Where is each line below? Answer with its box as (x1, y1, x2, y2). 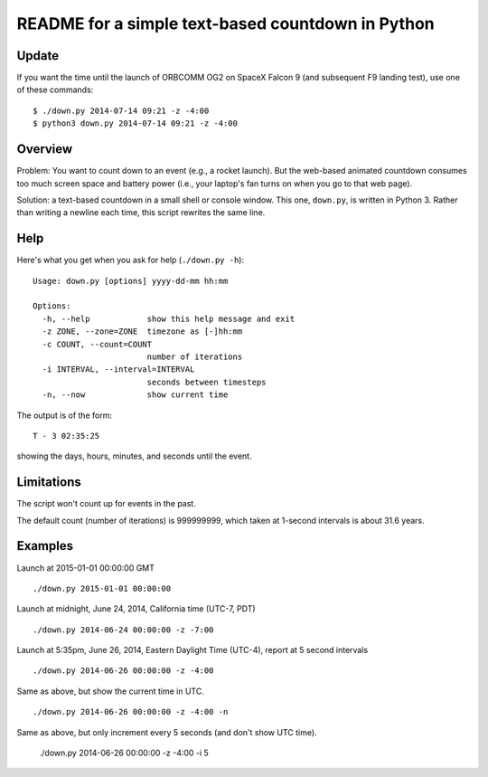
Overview (16, 141, 73, 157)
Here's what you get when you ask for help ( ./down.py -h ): (16, 254, 244, 266)
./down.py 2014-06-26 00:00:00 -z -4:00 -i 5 (39, 747, 210, 759)
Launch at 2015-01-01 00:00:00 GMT (16, 562, 155, 573)
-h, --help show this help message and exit (42, 313, 296, 324)
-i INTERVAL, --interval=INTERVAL (42, 365, 195, 374)
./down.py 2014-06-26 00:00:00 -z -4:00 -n (33, 706, 229, 717)
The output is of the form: (16, 410, 113, 421)
